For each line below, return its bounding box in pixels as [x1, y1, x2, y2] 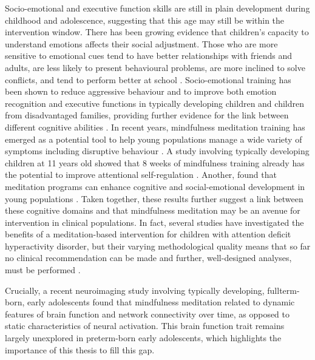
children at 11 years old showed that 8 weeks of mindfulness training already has [5, 156, 305, 169]
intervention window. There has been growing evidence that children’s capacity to [5, 25, 309, 38]
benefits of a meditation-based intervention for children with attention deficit [5, 228, 291, 240]
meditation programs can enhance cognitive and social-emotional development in [5, 180, 305, 192]
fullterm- [267, 284, 300, 296]
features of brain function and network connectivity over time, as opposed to [5, 307, 290, 320]
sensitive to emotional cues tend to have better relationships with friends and [5, 49, 293, 62]
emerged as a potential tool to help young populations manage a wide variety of [5, 132, 302, 145]
